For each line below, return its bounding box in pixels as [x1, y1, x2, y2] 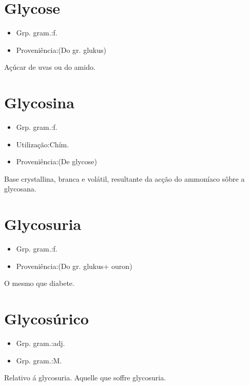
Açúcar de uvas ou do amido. [4, 62, 95, 72]
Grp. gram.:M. [16, 355, 62, 365]
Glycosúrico [4, 308, 89, 329]
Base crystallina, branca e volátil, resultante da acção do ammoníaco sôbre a [4, 173, 245, 184]
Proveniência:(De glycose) [16, 156, 98, 167]
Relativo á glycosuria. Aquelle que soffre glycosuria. [4, 372, 166, 383]
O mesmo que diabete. [4, 278, 74, 288]
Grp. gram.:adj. [16, 338, 65, 349]
